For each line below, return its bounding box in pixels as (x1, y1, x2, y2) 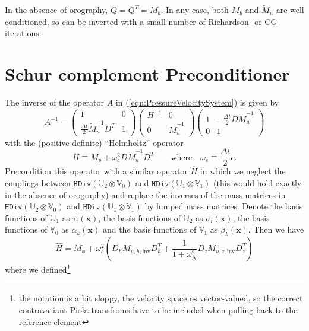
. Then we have (248, 223, 304, 235)
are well (276, 4, 304, 16)
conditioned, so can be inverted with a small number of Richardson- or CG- (5, 15, 280, 27)
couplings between (5, 177, 71, 189)
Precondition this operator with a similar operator (5, 165, 188, 177)
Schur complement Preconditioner (5, 62, 290, 86)
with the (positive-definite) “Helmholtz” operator (5, 136, 184, 148)
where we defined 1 (5, 262, 71, 275)
